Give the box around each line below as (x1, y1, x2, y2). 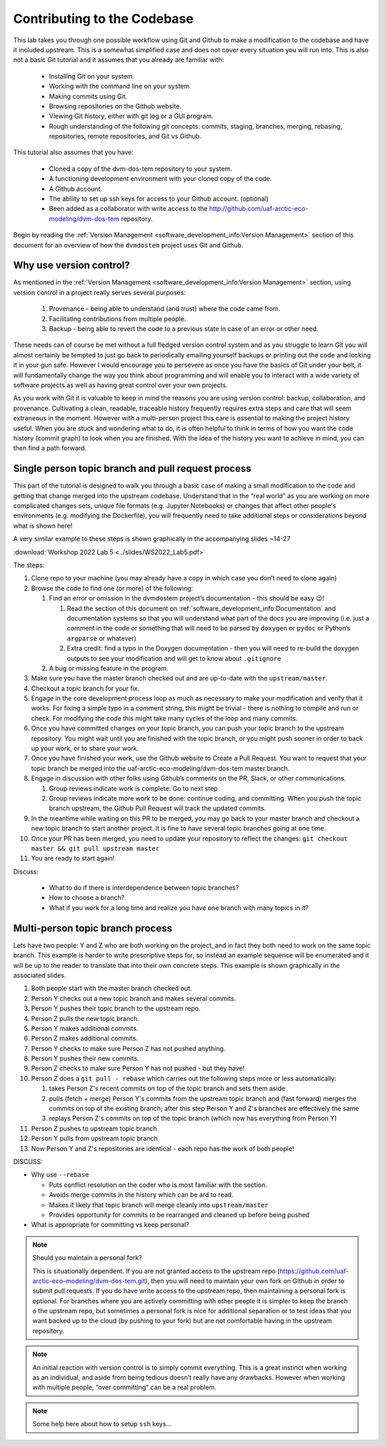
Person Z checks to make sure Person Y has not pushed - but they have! (31, 1064, 245, 1072)
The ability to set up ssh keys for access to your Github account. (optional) (49, 194, 269, 203)
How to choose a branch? (49, 894, 125, 902)
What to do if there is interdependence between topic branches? (49, 884, 239, 892)
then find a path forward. (13, 444, 87, 453)
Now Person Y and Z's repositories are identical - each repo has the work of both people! (31, 1144, 295, 1152)
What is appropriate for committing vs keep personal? (31, 1220, 189, 1229)
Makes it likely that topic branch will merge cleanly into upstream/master (49, 1200, 269, 1209)
